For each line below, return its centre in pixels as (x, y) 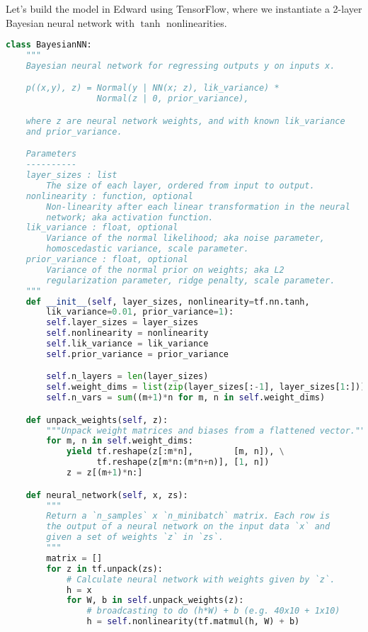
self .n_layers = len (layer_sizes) (127, 377)
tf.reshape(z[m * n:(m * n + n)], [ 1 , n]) (183, 462)
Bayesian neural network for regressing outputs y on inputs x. (180, 66)
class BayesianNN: (49, 45)
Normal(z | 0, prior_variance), (173, 99)
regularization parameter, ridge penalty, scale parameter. (191, 280)
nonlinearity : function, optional (109, 196)
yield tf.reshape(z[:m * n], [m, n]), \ (175, 452)
